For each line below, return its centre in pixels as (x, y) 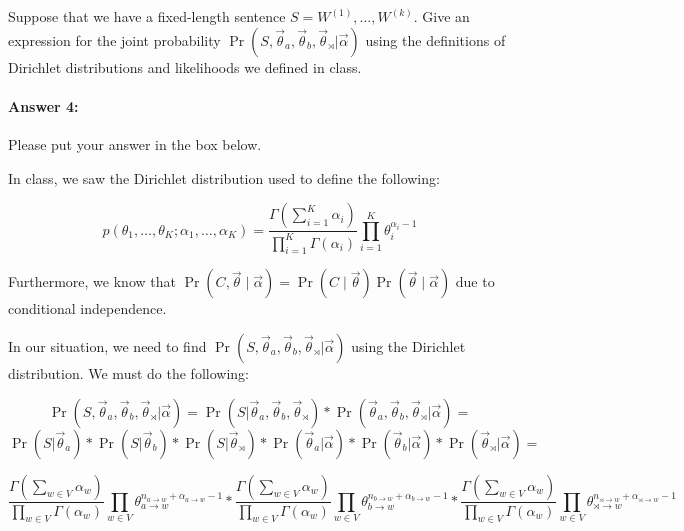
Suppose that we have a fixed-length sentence (147, 16)
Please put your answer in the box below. (135, 143)
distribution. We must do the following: (128, 372)
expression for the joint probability (114, 39)
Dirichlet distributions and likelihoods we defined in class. (185, 66)
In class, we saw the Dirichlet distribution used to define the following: (224, 177)
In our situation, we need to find (107, 345)
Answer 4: (43, 105)
